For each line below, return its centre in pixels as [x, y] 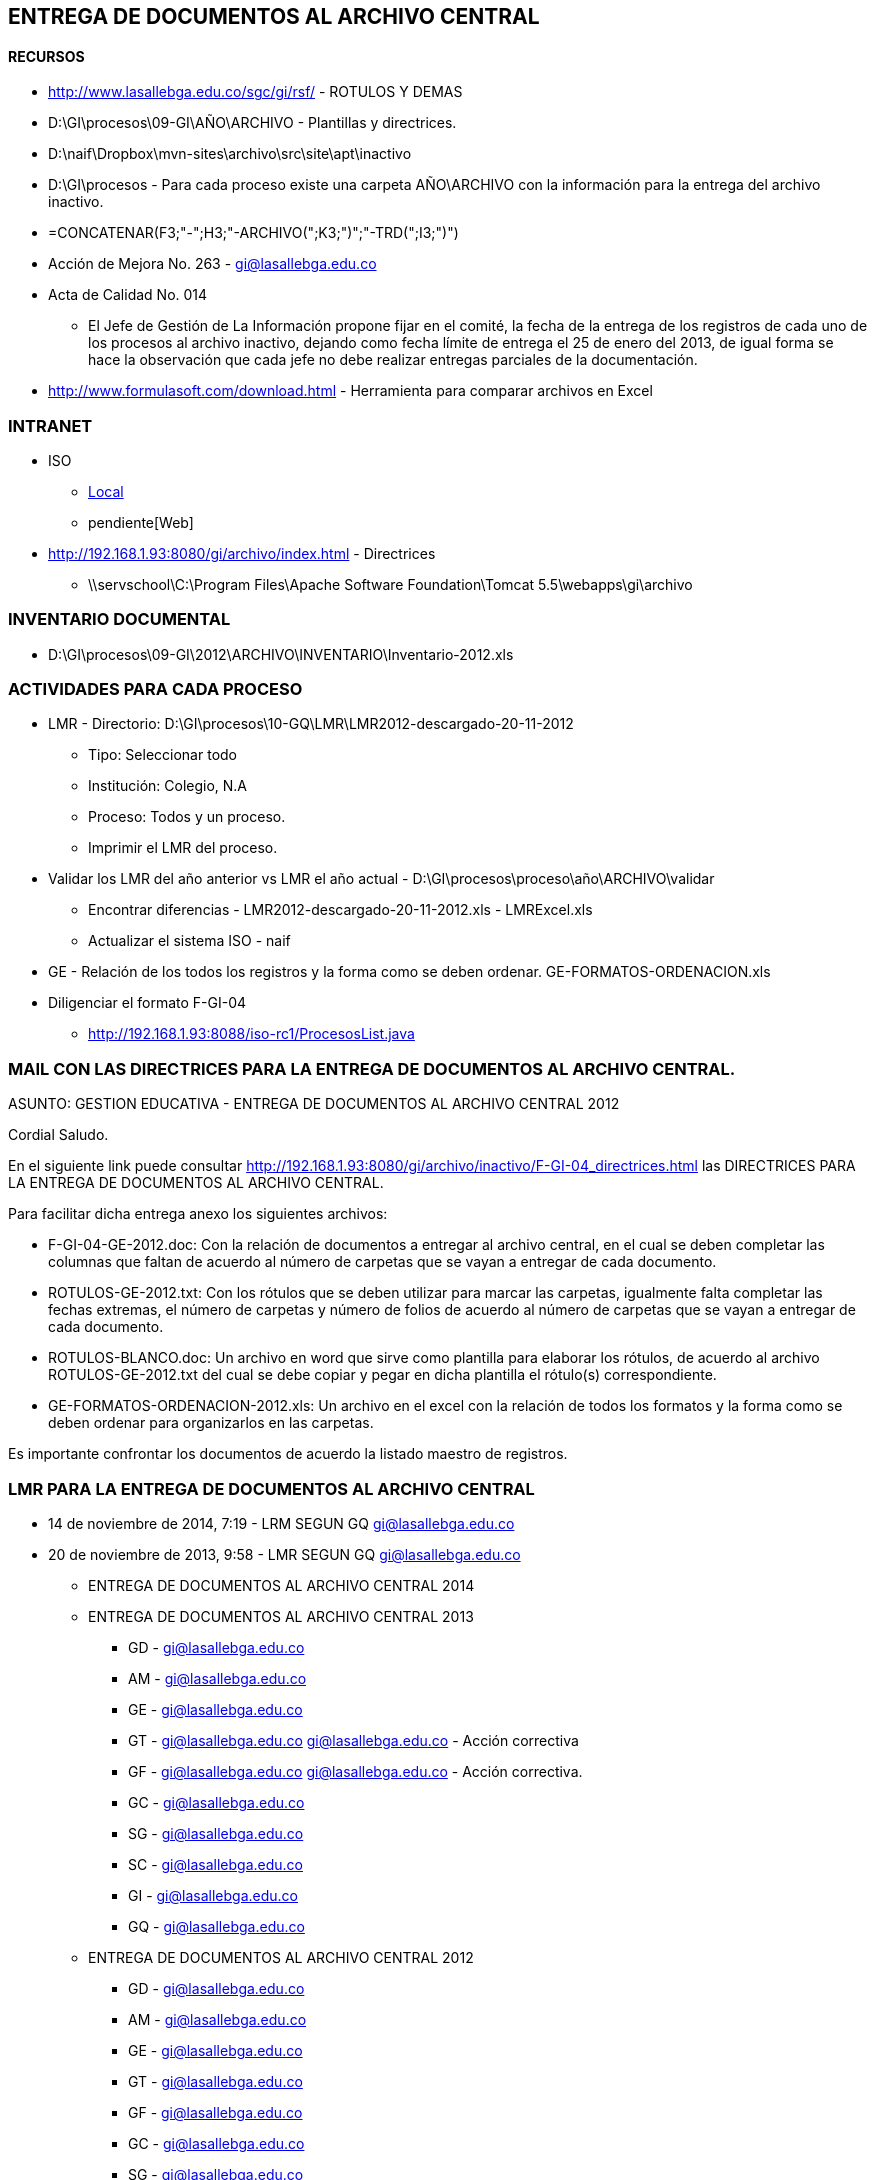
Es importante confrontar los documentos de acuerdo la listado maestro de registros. [288, 1454]
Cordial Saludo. [58, 1135]
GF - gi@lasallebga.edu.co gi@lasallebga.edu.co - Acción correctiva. [355, 1771]
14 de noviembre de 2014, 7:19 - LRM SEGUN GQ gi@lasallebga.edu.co [281, 1523]
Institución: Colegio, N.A [168, 786]
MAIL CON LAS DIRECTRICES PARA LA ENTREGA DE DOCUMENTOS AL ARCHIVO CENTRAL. [372, 1068]
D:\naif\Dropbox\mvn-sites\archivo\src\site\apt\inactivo [230, 154]
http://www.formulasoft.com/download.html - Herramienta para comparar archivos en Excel [350, 391]
